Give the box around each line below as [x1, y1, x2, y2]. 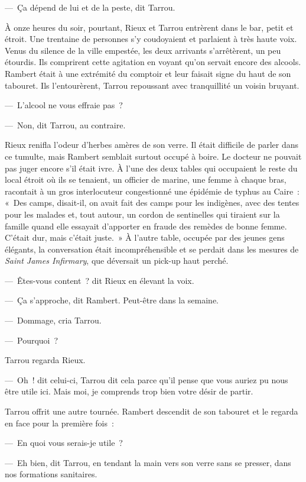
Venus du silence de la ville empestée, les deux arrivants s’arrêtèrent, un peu [5, 44, 281, 56]
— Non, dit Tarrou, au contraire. [5, 118, 126, 131]
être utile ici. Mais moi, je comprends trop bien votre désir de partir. [5, 385, 253, 397]
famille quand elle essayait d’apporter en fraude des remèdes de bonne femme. [5, 219, 287, 232]
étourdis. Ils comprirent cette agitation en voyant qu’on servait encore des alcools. [5, 56, 301, 68]
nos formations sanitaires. [5, 468, 97, 480]
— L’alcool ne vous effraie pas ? [5, 99, 123, 111]
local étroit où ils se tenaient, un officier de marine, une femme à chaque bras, [5, 173, 287, 186]
